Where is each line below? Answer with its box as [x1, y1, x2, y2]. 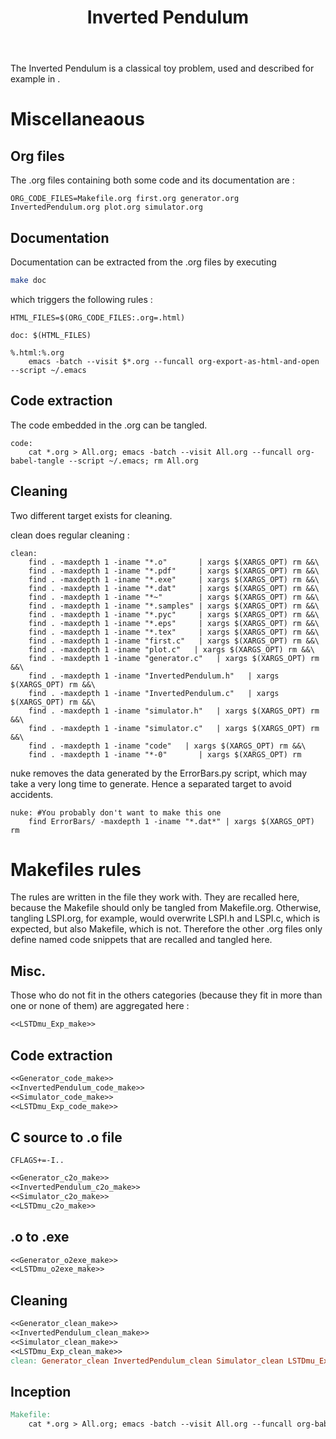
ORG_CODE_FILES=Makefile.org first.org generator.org [10, 194, 240, 204]
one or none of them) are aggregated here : [10, 1000, 190, 1012]
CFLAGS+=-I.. [10, 1156, 65, 1166]
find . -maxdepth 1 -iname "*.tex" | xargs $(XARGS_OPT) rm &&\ [28, 627, 320, 637]
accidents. [10, 788, 54, 800]
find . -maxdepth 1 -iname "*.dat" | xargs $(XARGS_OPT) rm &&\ [28, 583, 320, 593]
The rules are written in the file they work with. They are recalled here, [10, 891, 300, 903]
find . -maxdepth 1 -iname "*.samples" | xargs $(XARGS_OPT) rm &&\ [28, 601, 320, 611]
